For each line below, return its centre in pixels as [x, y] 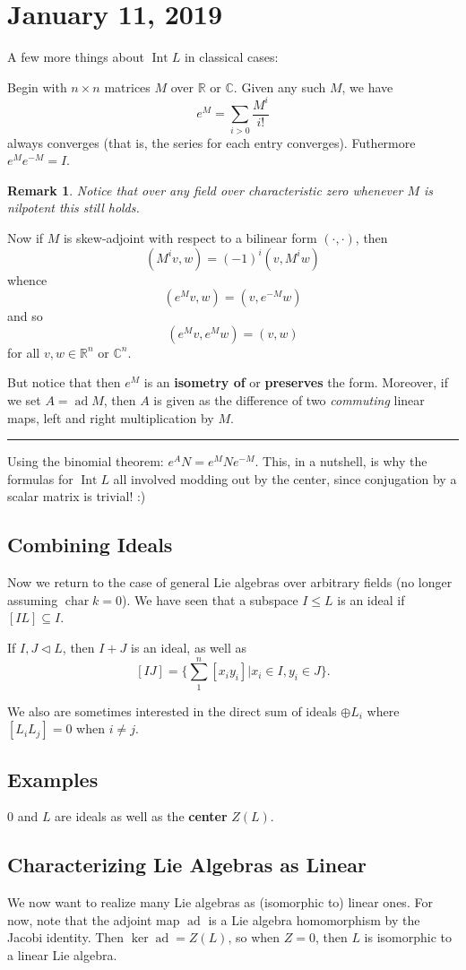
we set [24, 399]
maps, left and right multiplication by [111, 417]
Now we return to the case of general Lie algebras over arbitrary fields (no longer [230, 582]
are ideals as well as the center [141, 816]
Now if [26, 237]
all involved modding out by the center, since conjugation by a [285, 478]
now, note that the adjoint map [94, 919]
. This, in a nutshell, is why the [341, 461]
